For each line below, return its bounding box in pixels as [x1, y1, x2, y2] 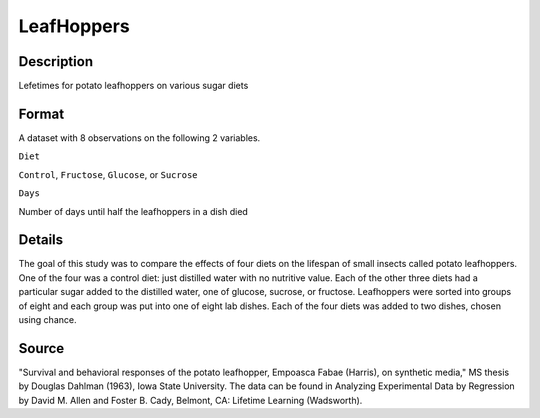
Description [18, 53, 94, 70]
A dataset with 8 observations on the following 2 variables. [18, 131, 261, 144]
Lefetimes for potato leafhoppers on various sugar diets [18, 80, 249, 92]
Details [18, 231, 64, 249]
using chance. [18, 314, 77, 325]
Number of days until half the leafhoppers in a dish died [18, 205, 249, 217]
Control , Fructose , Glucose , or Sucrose [18, 168, 199, 180]
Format [18, 105, 65, 122]
